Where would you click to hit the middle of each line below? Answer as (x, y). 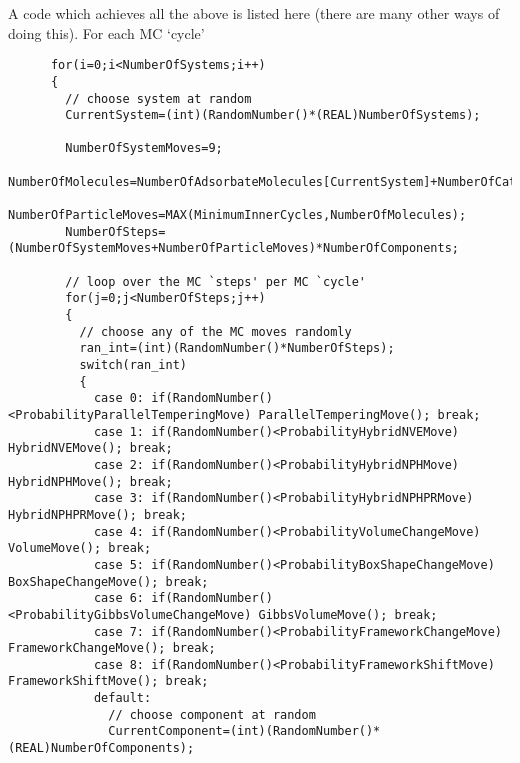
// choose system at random (158, 98)
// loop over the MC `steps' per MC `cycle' (215, 281)
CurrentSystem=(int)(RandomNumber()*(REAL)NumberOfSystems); (273, 115)
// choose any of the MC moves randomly (215, 331)
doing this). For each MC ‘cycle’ (106, 32)
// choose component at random (212, 714)
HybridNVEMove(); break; (90, 448)
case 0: (119, 398)
